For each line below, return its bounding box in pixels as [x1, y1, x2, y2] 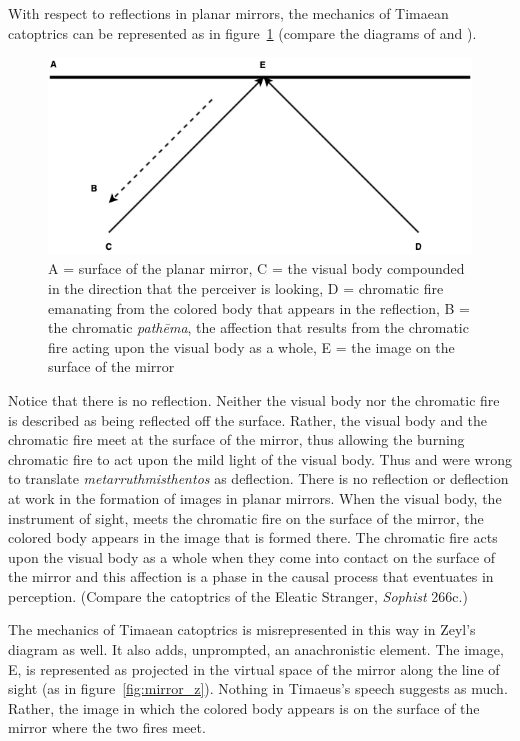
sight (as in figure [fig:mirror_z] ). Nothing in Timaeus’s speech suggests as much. [8, 678, 508, 699]
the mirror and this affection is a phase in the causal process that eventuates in [8, 566, 494, 587]
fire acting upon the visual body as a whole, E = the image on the [48, 336, 455, 357]
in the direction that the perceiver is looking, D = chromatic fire [48, 277, 444, 298]
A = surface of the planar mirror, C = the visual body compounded [48, 258, 465, 279]
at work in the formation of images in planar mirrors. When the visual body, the [8, 487, 502, 508]
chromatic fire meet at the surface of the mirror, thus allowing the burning [8, 429, 465, 450]
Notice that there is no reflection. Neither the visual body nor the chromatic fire [8, 389, 500, 410]
